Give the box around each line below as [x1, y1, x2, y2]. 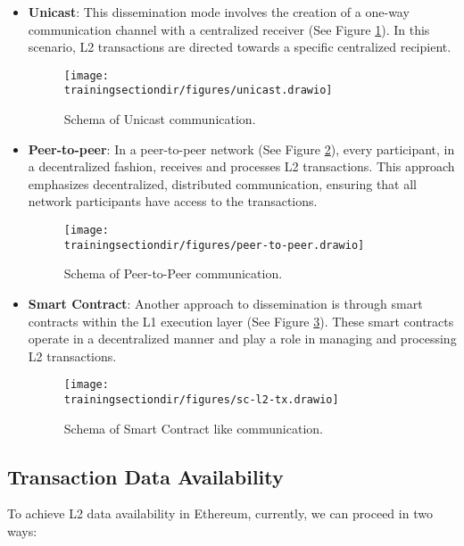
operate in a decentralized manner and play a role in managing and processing [28, 329, 457, 348]
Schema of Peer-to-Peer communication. [63, 264, 283, 283]
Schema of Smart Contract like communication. [63, 418, 323, 437]
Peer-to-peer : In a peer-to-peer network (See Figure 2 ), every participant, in [28, 139, 455, 158]
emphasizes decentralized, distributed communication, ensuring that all [28, 174, 418, 193]
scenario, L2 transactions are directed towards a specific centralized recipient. [28, 37, 452, 56]
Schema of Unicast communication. [63, 110, 256, 128]
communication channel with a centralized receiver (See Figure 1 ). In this [28, 20, 430, 38]
